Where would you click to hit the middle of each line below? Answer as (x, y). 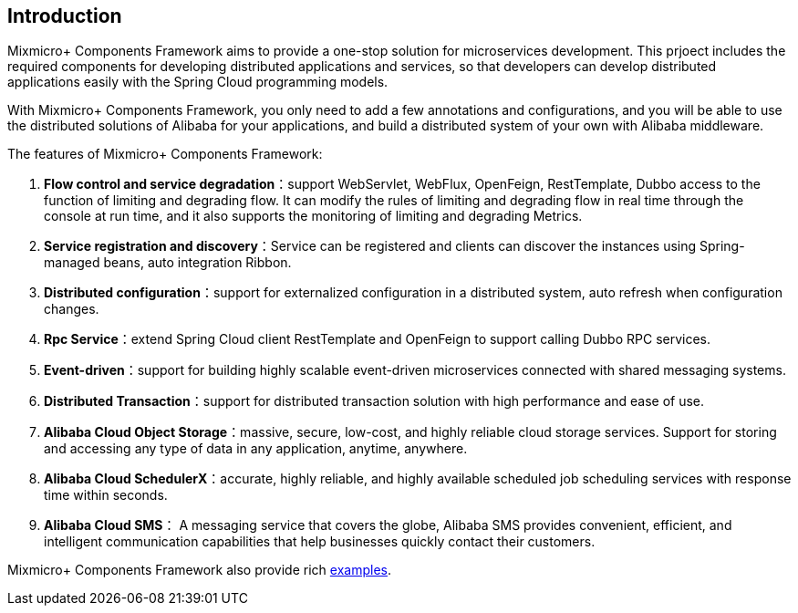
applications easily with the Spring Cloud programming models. (198, 82)
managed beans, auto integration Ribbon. (168, 263)
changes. (72, 309)
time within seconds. (106, 495)
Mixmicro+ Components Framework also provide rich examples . (199, 570)
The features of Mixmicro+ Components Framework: (165, 154)
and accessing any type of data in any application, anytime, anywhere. (256, 449)
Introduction (65, 16)
